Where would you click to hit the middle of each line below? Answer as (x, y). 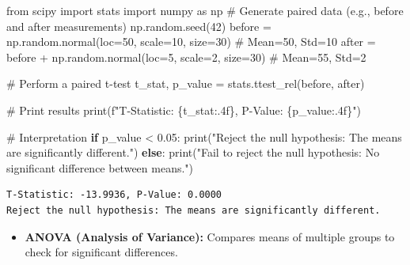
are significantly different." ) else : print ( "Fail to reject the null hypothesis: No (193, 152)
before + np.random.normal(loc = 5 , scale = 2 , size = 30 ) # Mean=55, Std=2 (186, 57)
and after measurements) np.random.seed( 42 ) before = (139, 26)
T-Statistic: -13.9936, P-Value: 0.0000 (114, 195)
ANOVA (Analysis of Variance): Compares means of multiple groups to (210, 236)
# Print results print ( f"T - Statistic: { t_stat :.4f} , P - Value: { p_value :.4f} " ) (184, 110)
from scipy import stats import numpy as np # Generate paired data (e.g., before (205, 10)
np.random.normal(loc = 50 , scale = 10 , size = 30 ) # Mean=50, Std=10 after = (191, 42)
